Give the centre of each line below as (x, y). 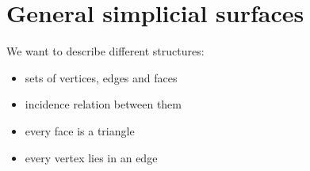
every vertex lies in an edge (91, 157)
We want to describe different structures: (105, 51)
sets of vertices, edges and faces (101, 77)
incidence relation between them (103, 104)
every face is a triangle (80, 130)
